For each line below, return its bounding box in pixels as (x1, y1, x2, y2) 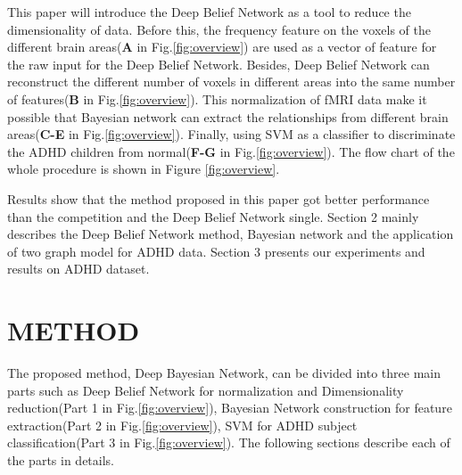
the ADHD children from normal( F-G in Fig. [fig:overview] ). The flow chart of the (7, 142, 455, 160)
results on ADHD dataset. (7, 259, 150, 278)
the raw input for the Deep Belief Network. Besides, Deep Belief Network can (7, 54, 430, 73)
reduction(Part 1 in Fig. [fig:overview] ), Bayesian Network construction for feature (7, 398, 452, 417)
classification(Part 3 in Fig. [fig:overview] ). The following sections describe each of (7, 433, 450, 452)
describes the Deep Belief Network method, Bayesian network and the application (7, 225, 454, 243)
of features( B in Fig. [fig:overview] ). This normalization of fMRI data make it (7, 89, 427, 108)
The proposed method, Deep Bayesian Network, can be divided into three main (7, 364, 441, 382)
